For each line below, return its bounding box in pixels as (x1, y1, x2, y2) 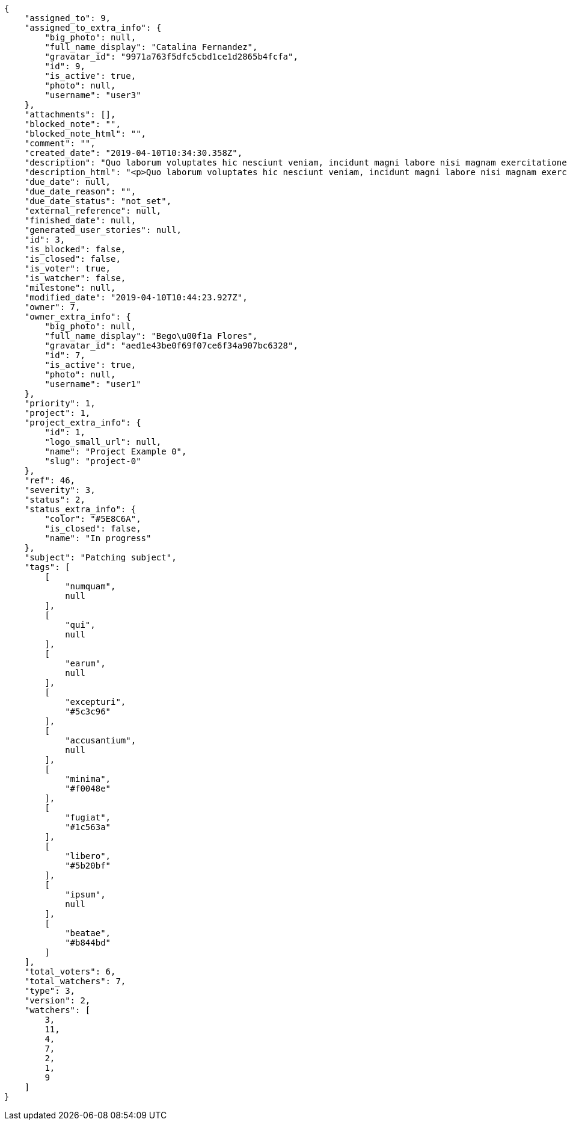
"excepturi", (65, 697, 126, 707)
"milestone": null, (24, 283, 116, 293)
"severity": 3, (24, 485, 96, 495)
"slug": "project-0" (44, 456, 141, 466)
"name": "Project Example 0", (44, 447, 187, 456)
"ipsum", (65, 890, 106, 899)
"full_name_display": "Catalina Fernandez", (44, 42, 258, 52)
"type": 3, (24, 986, 76, 996)
